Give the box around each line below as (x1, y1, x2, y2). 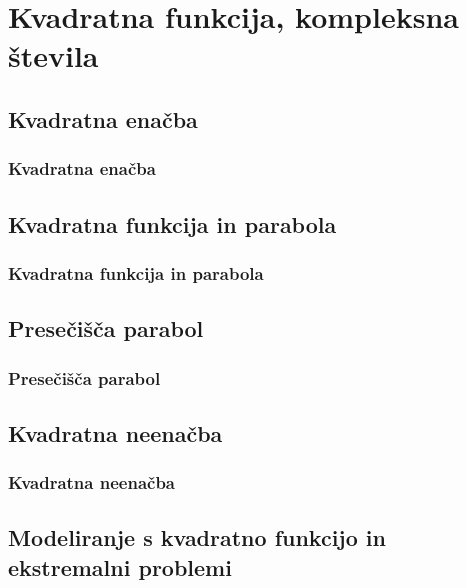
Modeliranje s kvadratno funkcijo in (8, 522, 386, 553)
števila (8, 35, 99, 76)
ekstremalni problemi (8, 551, 232, 582)
